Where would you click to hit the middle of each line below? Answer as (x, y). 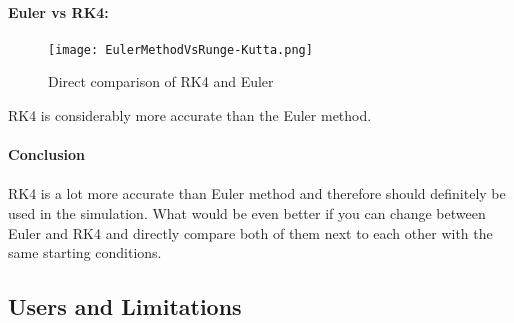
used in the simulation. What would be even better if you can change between (247, 213)
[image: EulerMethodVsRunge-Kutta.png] (180, 49)
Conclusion (47, 154)
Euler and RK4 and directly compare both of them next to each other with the (250, 232)
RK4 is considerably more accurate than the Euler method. (190, 115)
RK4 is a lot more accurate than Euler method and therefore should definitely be (257, 193)
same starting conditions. (85, 252)
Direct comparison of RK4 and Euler (161, 81)
